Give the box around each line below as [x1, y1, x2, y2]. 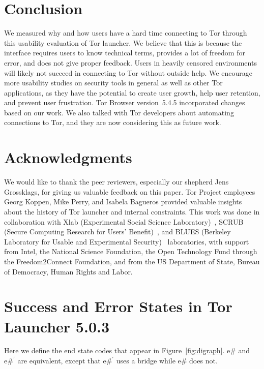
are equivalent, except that [17, 355, 101, 366]
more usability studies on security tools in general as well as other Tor [4, 77, 223, 88]
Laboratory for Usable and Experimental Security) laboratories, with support [4, 236, 249, 247]
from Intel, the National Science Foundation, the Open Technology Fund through [4, 246, 257, 257]
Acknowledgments [4, 147, 132, 168]
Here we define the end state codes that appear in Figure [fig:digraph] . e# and [4, 345, 250, 356]
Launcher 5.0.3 [4, 316, 110, 336]
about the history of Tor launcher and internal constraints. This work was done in [4, 206, 260, 217]
